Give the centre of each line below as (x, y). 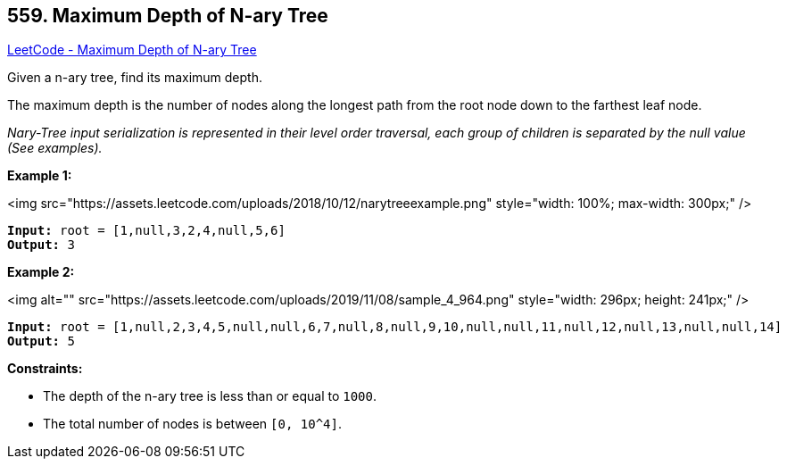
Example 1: (40, 176)
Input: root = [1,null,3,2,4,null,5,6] (146, 231)
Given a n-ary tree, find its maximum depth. (135, 78)
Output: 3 (41, 245)
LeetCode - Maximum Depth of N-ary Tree (132, 50)
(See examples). (55, 148)
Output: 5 (41, 341)
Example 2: (41, 272)
